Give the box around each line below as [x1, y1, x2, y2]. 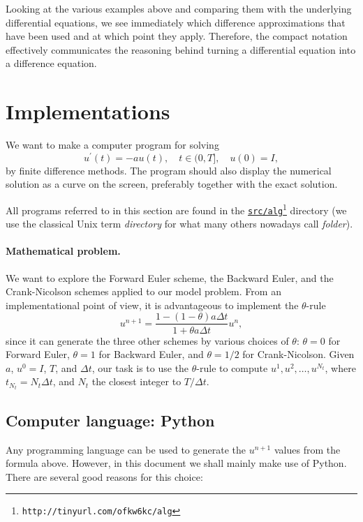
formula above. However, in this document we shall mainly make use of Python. [6, 456, 347, 470]
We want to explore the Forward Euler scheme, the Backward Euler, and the [6, 270, 334, 285]
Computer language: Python [6, 409, 215, 431]
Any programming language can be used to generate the [6, 442, 246, 456]
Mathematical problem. [6, 244, 121, 258]
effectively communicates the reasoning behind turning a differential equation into [6, 42, 356, 57]
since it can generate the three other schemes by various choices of [6, 333, 289, 348]
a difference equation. [6, 56, 97, 70]
